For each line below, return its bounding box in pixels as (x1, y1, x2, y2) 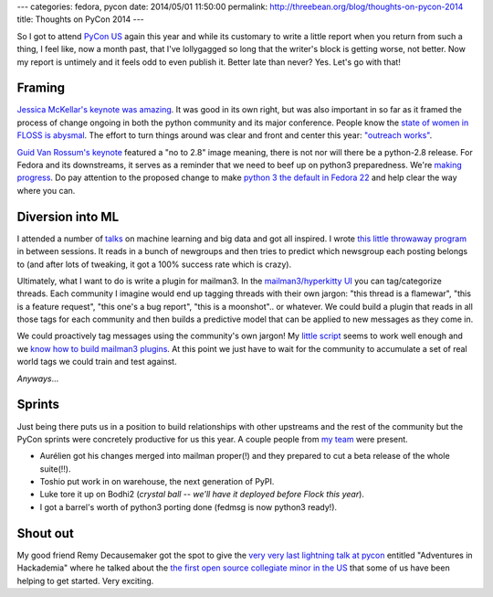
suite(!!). (39, 463, 71, 474)
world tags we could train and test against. (16, 357, 177, 368)
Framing (16, 80, 66, 96)
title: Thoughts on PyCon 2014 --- (16, 14, 145, 25)
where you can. (16, 185, 76, 196)
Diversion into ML (16, 208, 120, 224)
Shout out (16, 526, 75, 541)
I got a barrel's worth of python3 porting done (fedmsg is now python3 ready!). (39, 501, 338, 512)
